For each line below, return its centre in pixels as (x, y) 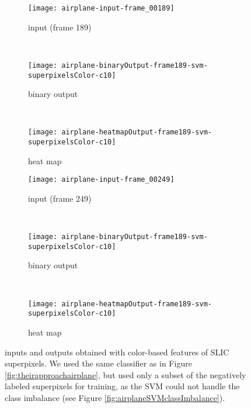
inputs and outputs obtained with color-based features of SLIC (117, 352)
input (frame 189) (60, 27)
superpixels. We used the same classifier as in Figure (98, 363)
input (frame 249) (60, 198)
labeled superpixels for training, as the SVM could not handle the (122, 386)
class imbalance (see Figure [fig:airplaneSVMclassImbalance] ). (115, 397)
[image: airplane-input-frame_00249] (101, 180)
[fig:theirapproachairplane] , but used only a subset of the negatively (125, 374)
